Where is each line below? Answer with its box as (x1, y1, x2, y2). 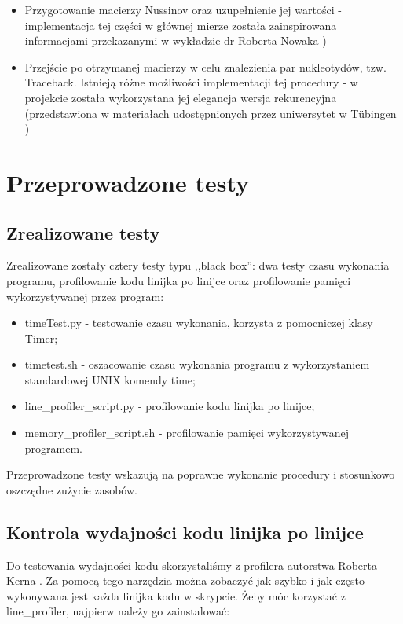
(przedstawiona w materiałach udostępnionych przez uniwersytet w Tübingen (24, 105, 397, 121)
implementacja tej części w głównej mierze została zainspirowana (24, 17, 337, 33)
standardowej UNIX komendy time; (24, 371, 196, 387)
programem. (24, 439, 82, 456)
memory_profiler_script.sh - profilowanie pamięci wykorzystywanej (24, 424, 350, 441)
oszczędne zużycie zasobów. (6, 481, 137, 497)
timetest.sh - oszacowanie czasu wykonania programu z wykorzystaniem (24, 356, 370, 373)
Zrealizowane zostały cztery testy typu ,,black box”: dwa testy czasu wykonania (6, 257, 390, 273)
